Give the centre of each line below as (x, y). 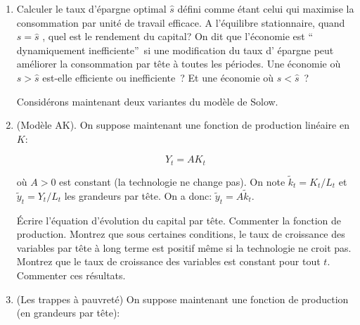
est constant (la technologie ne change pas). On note (172, 182)
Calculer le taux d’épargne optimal (91, 8)
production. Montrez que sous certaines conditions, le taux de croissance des (181, 234)
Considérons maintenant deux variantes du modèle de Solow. (147, 101)
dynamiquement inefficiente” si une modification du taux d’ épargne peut (175, 50)
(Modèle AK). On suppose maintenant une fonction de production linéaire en (183, 125)
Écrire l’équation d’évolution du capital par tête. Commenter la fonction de (179, 220)
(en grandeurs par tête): (68, 313)
